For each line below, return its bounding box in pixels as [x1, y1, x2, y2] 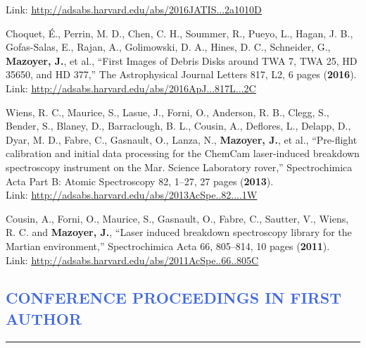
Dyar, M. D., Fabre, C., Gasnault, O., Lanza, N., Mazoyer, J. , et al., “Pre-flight [6, 132, 358, 147]
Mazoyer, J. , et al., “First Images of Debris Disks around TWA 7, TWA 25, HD [6, 53, 358, 68]
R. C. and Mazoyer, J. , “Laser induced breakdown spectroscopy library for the [6, 225, 352, 240]
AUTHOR [6, 307, 82, 329]
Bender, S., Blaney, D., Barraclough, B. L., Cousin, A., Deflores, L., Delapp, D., [6, 118, 351, 133]
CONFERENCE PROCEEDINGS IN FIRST [6, 287, 341, 309]
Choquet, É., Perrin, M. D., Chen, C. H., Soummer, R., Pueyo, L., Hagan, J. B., [6, 25, 353, 40]
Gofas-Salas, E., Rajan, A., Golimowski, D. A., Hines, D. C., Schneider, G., [6, 39, 331, 54]
